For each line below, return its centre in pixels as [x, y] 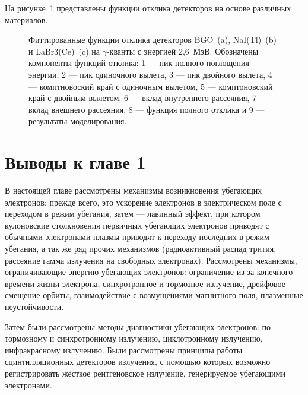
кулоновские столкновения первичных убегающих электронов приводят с [137, 225]
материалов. [26, 19]
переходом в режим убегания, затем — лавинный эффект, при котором [133, 214]
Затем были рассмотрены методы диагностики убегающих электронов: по [138, 326]
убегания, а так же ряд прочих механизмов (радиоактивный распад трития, [141, 249]
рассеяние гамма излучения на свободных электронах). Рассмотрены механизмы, [151, 260]
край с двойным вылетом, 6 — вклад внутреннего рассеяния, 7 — [148, 98]
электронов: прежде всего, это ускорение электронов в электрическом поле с [143, 202]
